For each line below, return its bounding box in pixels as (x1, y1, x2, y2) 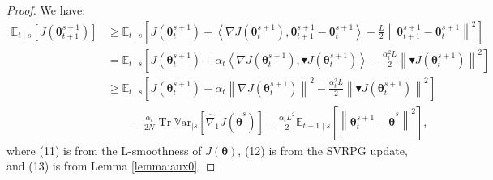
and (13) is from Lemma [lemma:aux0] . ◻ (6, 157, 216, 174)
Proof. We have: (6, 2, 86, 18)
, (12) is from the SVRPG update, (238, 141, 408, 158)
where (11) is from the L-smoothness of (6, 141, 202, 158)
